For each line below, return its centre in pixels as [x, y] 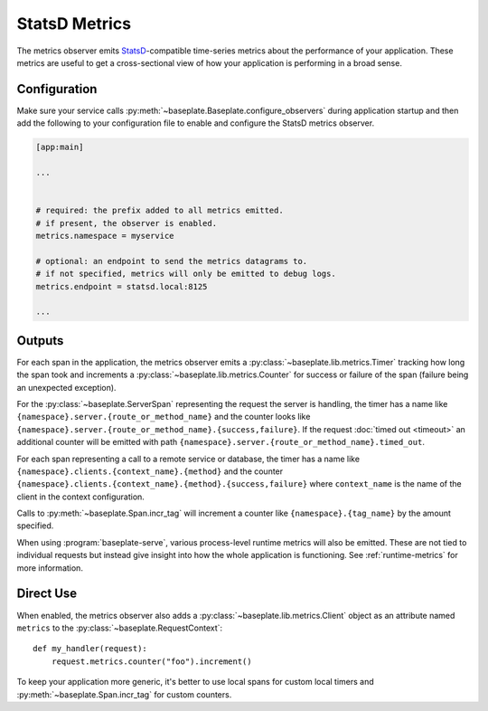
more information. [50, 568]
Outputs [40, 341]
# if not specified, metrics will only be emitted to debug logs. [186, 274]
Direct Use [47, 594]
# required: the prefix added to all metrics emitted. [160, 211]
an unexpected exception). [66, 387]
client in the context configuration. [80, 497]
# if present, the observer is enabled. [126, 223]
